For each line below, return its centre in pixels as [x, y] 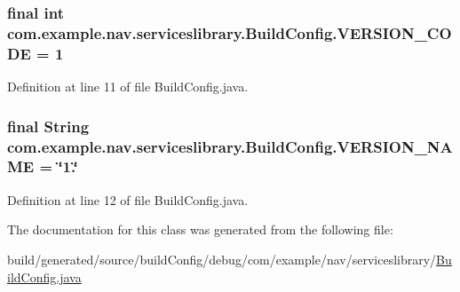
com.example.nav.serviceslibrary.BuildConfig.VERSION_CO [230, 32]
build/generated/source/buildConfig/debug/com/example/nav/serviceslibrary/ [222, 259]
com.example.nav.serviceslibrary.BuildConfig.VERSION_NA [230, 146]
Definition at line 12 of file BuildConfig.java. [128, 199]
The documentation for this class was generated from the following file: [200, 229]
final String [48, 126]
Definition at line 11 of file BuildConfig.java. [128, 87]
